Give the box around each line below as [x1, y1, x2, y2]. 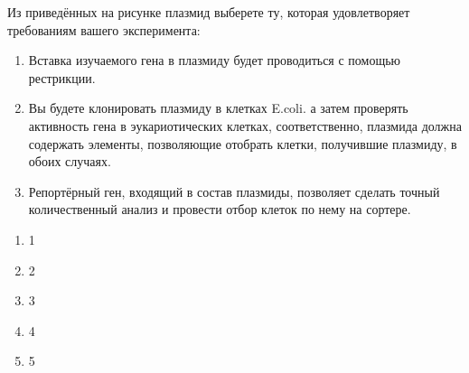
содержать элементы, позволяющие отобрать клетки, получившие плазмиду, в [28, 134, 457, 153]
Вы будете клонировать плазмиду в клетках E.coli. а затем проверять [28, 98, 408, 117]
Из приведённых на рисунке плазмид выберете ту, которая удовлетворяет [7, 3, 410, 21]
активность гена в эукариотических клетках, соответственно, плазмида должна [28, 116, 462, 135]
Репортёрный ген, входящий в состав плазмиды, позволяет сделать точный [28, 182, 440, 200]
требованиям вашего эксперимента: [7, 20, 201, 39]
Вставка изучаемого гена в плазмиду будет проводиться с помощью [28, 51, 401, 70]
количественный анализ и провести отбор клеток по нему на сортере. [28, 200, 411, 219]
